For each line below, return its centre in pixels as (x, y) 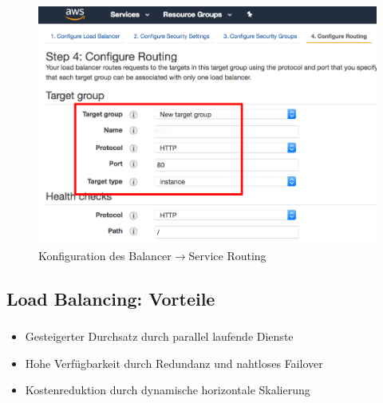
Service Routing (227, 255)
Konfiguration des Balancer (105, 255)
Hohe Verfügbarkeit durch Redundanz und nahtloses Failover (174, 363)
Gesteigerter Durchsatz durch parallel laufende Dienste (159, 336)
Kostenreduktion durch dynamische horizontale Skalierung (168, 390)
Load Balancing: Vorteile (111, 298)
